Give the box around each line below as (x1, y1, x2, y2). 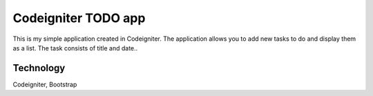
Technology (12, 62, 66, 74)
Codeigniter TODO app (12, 10, 146, 26)
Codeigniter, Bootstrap (12, 80, 77, 88)
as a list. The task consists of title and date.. (12, 44, 138, 52)
